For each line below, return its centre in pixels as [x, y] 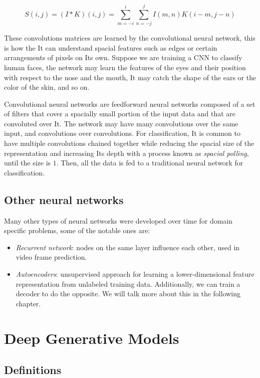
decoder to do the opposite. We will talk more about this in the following [128, 294]
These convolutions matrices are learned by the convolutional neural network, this [130, 38]
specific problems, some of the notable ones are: [77, 230]
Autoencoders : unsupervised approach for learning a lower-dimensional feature [135, 274]
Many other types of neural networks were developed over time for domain [118, 220]
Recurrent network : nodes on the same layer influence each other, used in [128, 247]
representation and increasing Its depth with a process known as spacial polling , [126, 153]
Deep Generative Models [92, 338]
